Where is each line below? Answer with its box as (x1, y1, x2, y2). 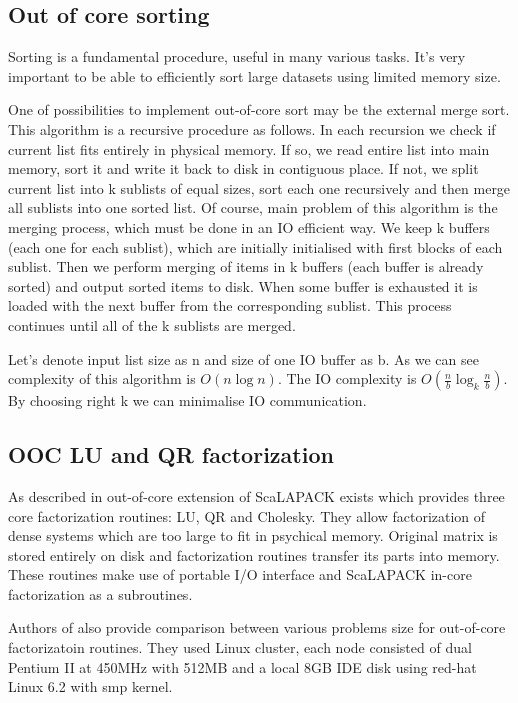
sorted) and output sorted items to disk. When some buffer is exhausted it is (8, 275, 478, 296)
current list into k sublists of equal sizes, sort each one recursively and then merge (8, 177, 511, 198)
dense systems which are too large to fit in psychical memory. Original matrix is (8, 525, 498, 546)
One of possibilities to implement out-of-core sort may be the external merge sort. (8, 99, 510, 120)
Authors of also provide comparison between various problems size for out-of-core (8, 617, 506, 638)
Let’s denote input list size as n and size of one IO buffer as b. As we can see (8, 348, 479, 369)
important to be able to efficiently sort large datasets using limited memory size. (8, 65, 501, 86)
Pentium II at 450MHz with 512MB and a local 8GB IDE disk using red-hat (8, 656, 477, 677)
